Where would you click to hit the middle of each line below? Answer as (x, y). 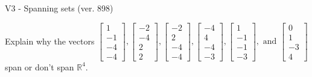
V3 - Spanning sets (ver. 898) (59, 8)
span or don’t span (40, 66)
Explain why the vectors (50, 41)
